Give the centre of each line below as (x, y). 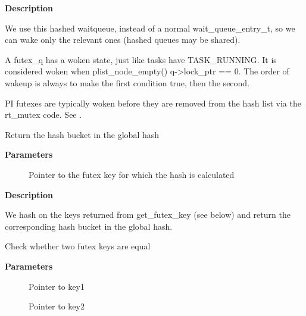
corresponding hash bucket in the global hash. (89, 226)
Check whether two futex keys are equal (78, 246)
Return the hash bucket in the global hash (82, 134)
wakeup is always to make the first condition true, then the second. (127, 82)
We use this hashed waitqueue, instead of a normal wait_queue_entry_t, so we (150, 28)
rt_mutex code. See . (43, 115)
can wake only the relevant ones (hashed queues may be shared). (123, 40)
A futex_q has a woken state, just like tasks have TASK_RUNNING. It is (141, 59)
